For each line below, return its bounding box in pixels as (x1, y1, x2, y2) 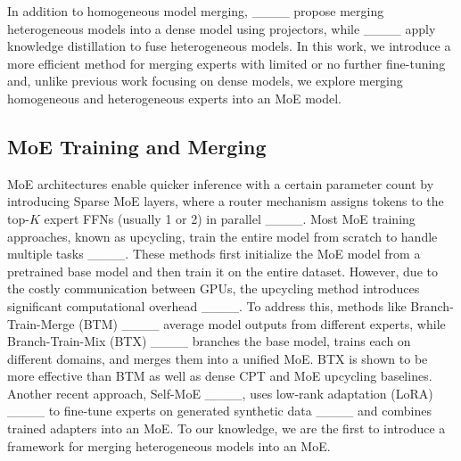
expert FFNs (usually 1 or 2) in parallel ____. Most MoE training (44, 209, 416, 227)
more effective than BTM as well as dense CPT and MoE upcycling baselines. (7, 366, 432, 385)
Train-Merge (7, 314, 75, 333)
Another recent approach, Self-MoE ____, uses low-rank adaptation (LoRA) (7, 383, 433, 402)
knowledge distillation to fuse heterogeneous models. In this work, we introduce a (7, 37, 451, 55)
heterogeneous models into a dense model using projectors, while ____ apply (7, 19, 436, 37)
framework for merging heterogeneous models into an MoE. (7, 436, 331, 455)
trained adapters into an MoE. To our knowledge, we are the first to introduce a (7, 419, 446, 438)
